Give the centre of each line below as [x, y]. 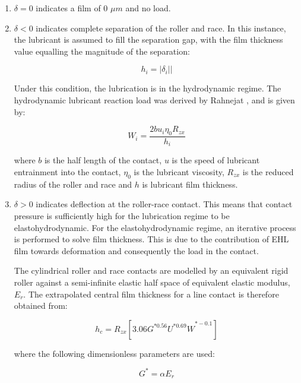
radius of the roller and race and [73, 184]
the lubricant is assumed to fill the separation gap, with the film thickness [148, 39]
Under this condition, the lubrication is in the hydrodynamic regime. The [148, 88]
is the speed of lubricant [216, 160]
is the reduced [268, 172]
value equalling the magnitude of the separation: [102, 51]
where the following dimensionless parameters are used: [114, 353]
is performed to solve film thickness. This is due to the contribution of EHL [151, 239]
